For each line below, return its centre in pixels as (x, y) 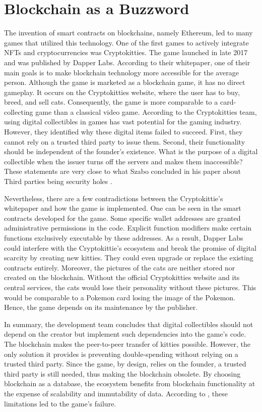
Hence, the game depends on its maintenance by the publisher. (101, 307)
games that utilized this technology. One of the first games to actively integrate (126, 42)
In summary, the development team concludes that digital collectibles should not (129, 324)
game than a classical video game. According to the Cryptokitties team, (146, 111)
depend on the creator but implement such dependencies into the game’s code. (125, 334)
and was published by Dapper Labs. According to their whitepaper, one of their (127, 62)
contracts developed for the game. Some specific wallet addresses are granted (122, 218)
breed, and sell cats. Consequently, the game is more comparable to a (111, 102)
